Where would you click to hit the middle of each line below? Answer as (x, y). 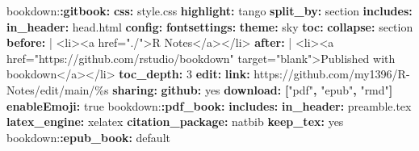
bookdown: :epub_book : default (88, 137)
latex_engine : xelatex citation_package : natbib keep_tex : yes (175, 122)
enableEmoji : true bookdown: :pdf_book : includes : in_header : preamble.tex (209, 105)
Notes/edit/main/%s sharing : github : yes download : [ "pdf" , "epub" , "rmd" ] (200, 89)
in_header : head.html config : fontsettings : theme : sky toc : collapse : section (210, 26)
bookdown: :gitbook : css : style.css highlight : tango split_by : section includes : (209, 10)
